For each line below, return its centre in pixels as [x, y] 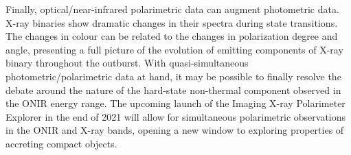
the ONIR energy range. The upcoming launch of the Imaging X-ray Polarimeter [175, 103]
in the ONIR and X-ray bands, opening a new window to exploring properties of [175, 130]
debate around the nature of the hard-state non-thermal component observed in [173, 90]
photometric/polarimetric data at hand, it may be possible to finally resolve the [173, 76]
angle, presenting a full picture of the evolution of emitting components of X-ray [174, 49]
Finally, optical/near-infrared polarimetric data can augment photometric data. [172, 9]
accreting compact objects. [61, 143]
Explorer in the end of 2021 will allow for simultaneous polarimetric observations [176, 116]
